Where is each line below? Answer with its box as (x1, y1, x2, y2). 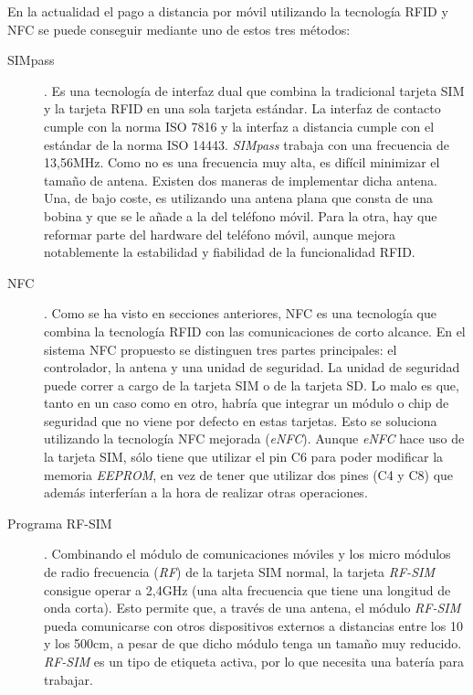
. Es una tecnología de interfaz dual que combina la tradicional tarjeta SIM (44, 80, 465, 100)
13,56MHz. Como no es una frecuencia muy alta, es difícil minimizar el (44, 153, 440, 172)
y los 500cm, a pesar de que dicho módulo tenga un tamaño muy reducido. (44, 634, 462, 653)
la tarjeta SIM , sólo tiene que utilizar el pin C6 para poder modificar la (44, 447, 444, 466)
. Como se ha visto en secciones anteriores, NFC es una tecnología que (44, 304, 436, 323)
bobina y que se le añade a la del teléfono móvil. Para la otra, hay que (44, 206, 437, 225)
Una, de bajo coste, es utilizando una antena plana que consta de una (44, 188, 434, 208)
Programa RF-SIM (7, 513, 112, 532)
